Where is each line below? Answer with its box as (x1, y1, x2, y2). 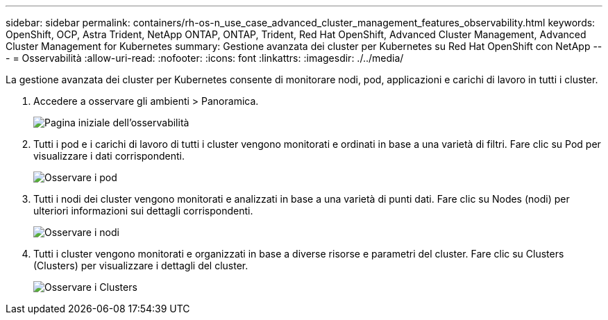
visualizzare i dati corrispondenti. (33, 150, 185, 162)
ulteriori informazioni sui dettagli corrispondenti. (33, 205, 253, 217)
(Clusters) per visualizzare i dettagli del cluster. (33, 260, 248, 271)
